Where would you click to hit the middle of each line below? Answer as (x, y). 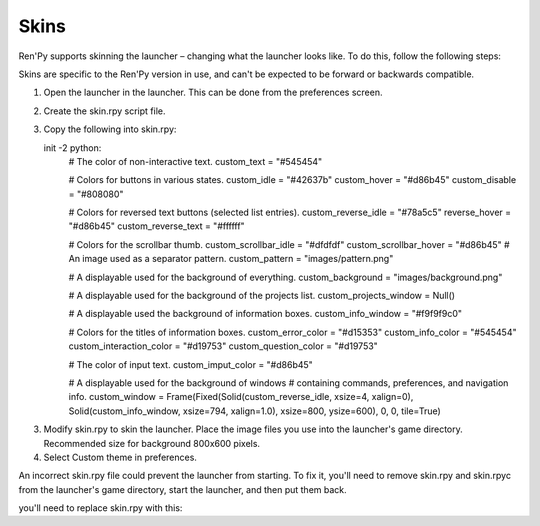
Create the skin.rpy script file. (104, 111)
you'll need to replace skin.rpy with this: (100, 508)
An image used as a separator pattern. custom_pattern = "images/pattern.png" (231, 259)
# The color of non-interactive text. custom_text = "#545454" (195, 161)
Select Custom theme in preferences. (120, 457)
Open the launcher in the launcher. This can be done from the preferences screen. (213, 92)
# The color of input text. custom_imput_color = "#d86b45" (191, 364)
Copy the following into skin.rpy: (110, 129)
